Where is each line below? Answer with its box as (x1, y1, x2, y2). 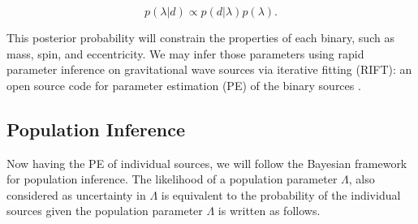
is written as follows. (218, 202, 321, 219)
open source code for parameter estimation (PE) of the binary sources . (6, 76, 361, 93)
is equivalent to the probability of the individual (161, 186, 401, 203)
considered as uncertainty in (6, 186, 146, 203)
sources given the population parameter (6, 202, 203, 219)
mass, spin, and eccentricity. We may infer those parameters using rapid (6, 45, 364, 62)
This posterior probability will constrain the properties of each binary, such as (6, 29, 394, 45)
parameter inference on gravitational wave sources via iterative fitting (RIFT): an (6, 61, 412, 78)
